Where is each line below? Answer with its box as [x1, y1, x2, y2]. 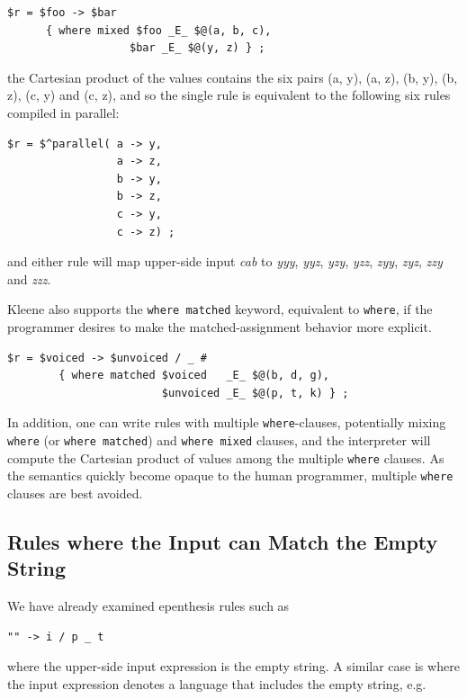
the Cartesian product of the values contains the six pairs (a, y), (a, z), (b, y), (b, [7, 67, 458, 86]
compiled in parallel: [7, 103, 120, 121]
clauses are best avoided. [7, 483, 143, 502]
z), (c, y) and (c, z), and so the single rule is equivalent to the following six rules [7, 85, 451, 104]
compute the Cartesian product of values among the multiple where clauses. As [7, 448, 445, 467]
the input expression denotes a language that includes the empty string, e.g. [7, 674, 427, 693]
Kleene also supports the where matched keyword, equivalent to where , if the [7, 300, 433, 318]
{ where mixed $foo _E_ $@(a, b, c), [45, 23, 272, 37]
